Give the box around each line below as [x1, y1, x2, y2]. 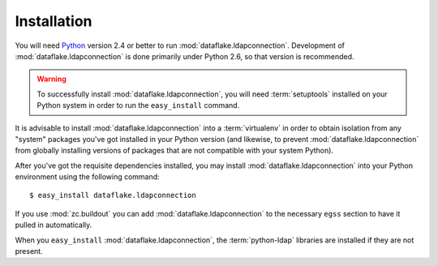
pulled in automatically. [15, 220, 92, 230]
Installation [15, 12, 92, 30]
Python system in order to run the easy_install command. [36, 101, 240, 110]
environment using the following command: [15, 172, 160, 182]
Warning [36, 74, 67, 84]
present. [15, 247, 44, 256]
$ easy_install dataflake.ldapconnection [29, 191, 196, 200]
